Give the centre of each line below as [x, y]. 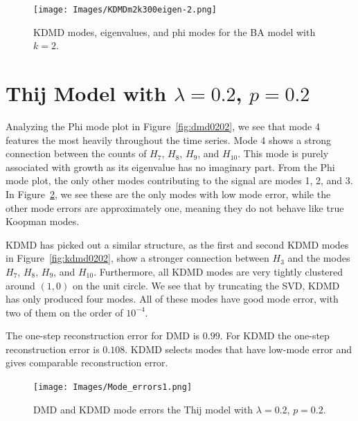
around [20, 285]
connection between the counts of [76, 153]
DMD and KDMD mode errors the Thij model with [143, 409]
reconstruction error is [53, 349]
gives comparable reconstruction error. [87, 362]
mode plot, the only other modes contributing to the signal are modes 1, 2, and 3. [179, 180]
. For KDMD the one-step [275, 335]
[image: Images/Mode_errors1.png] [113, 387]
